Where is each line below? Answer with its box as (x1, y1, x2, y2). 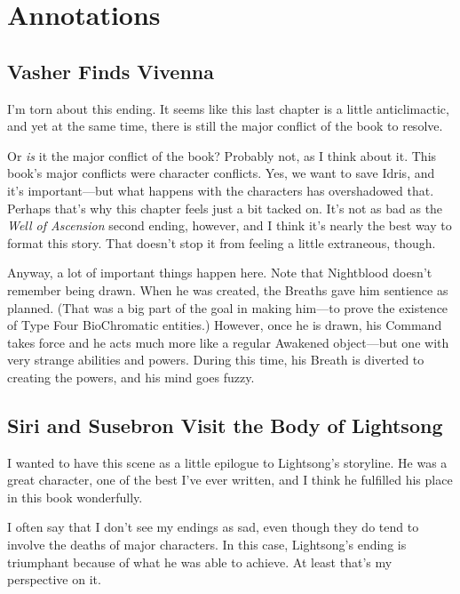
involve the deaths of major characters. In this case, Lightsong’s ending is (7, 535, 407, 554)
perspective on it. (7, 570, 101, 589)
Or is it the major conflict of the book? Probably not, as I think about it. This (7, 146, 437, 165)
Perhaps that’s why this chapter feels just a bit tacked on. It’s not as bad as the (7, 198, 443, 217)
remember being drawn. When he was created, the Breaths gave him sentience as (7, 280, 448, 299)
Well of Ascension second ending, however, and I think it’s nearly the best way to (7, 216, 452, 235)
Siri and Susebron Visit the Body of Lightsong (7, 411, 443, 438)
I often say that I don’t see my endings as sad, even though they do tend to (7, 518, 419, 536)
